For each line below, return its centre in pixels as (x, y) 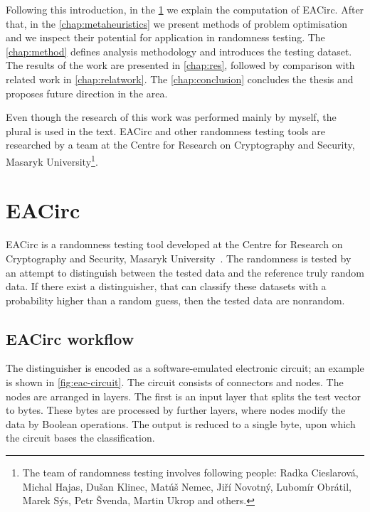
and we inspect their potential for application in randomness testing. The (165, 37)
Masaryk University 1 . (52, 160)
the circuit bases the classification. (80, 438)
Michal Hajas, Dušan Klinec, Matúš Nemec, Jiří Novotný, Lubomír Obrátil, (187, 486)
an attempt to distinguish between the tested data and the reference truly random (185, 272)
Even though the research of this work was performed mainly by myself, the (171, 117)
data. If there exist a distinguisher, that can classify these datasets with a (166, 286)
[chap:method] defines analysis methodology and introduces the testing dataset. (179, 51)
